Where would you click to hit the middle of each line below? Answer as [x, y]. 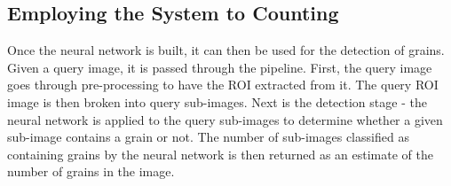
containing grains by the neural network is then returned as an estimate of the [221, 154]
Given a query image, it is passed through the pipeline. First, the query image [220, 67]
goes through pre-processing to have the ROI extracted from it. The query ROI [223, 85]
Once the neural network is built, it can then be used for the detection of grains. [226, 50]
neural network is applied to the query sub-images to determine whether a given [225, 119]
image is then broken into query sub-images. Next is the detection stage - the [217, 101]
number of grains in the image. [91, 171]
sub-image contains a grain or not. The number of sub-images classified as [208, 137]
